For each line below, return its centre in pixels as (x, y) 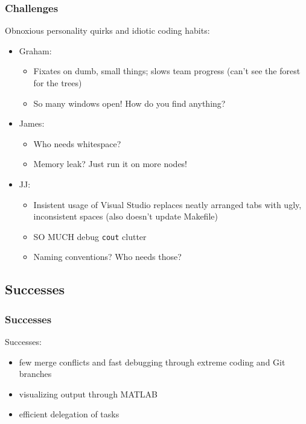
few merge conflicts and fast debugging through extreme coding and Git (152, 362)
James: (32, 123)
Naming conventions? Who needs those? (107, 257)
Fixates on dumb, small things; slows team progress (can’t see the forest (167, 71)
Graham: (35, 50)
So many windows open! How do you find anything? (129, 103)
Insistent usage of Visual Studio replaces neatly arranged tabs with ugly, (167, 204)
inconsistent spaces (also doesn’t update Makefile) (126, 216)
